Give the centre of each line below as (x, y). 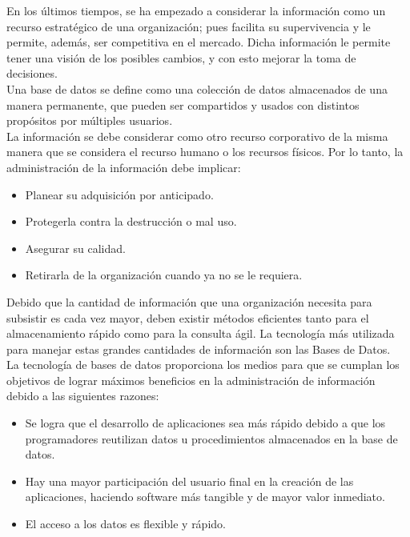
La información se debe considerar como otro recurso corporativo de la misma (197, 136)
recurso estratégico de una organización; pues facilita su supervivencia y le (189, 26)
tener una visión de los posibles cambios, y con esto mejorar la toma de (181, 57)
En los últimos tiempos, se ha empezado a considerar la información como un (196, 10)
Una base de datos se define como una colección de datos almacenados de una (197, 88)
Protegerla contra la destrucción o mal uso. (131, 221)
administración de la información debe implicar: (124, 167)
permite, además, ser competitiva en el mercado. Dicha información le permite (199, 42)
